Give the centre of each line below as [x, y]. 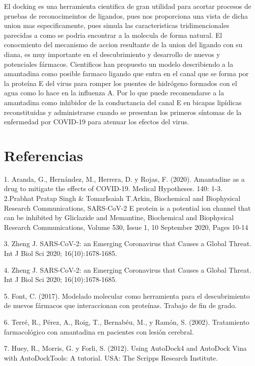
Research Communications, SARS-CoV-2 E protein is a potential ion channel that [127, 208]
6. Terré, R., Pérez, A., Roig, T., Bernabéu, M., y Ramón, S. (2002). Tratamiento [127, 322]
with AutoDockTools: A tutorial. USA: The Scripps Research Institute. [111, 357]
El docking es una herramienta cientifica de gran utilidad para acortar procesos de [128, 6]
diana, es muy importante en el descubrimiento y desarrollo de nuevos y [112, 54]
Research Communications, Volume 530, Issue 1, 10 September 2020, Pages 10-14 [126, 227]
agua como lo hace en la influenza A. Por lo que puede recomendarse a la [114, 93]
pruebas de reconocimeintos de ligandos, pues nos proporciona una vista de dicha [126, 15]
